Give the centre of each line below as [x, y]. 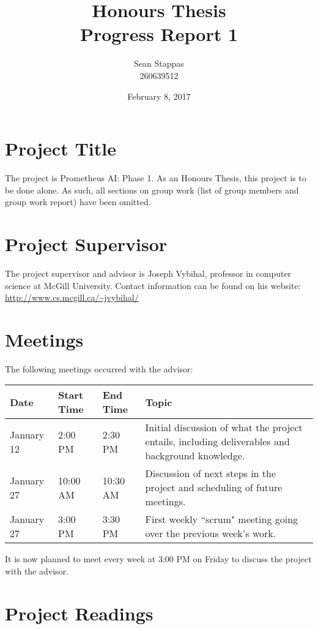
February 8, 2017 [159, 96]
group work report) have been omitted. [78, 202]
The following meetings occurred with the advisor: [99, 368]
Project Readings [79, 613]
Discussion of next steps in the [211, 473]
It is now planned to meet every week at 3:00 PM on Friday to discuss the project [158, 559]
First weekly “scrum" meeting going [222, 519]
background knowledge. [195, 456]
